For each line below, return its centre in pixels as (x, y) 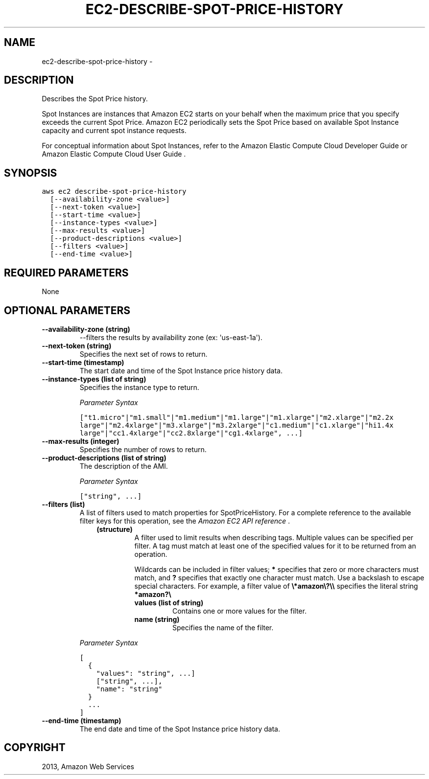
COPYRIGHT (35, 748)
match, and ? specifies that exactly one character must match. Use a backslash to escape (279, 577)
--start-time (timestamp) (83, 362)
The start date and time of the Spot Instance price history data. (181, 370)
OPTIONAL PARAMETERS (67, 310)
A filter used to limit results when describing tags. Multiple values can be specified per (274, 537)
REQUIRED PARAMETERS (66, 273)
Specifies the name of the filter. (223, 627)
